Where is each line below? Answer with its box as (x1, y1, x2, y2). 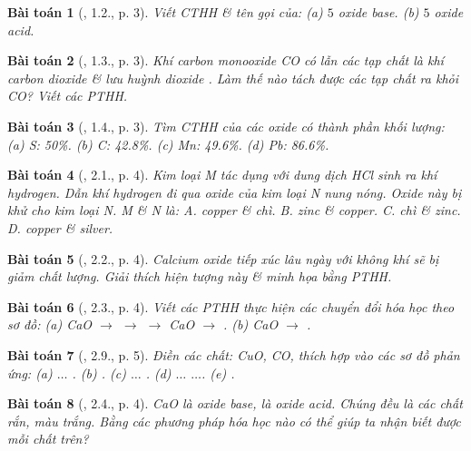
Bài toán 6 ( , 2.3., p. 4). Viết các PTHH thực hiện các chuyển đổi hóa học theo (7, 297, 455, 316)
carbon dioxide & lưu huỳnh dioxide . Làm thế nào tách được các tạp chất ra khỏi (7, 68, 458, 87)
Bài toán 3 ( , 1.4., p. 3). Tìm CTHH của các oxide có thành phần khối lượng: (7, 116, 445, 135)
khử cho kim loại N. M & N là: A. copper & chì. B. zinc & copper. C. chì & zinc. (7, 201, 461, 220)
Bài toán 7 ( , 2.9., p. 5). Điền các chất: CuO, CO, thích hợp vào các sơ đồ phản (7, 345, 460, 364)
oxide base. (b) (338, 3, 419, 21)
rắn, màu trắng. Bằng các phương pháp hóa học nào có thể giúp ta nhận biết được (7, 411, 461, 430)
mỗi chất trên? (7, 429, 89, 448)
